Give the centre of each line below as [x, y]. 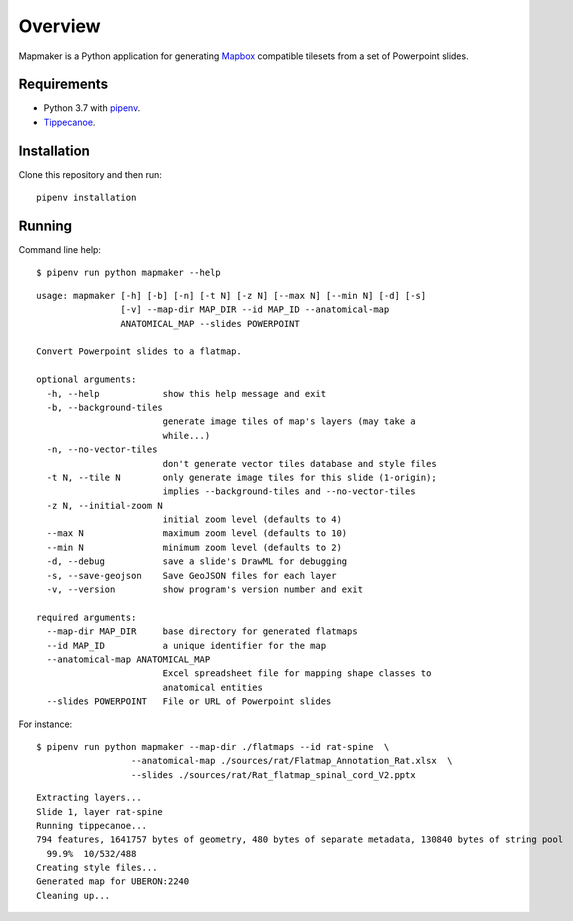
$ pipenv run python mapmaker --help [129, 273]
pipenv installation [86, 198]
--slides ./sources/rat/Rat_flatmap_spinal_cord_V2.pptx [273, 774]
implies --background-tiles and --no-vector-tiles [289, 491]
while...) [186, 435]
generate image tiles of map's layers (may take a [289, 421]
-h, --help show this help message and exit [186, 393]
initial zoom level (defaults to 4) [252, 519]
